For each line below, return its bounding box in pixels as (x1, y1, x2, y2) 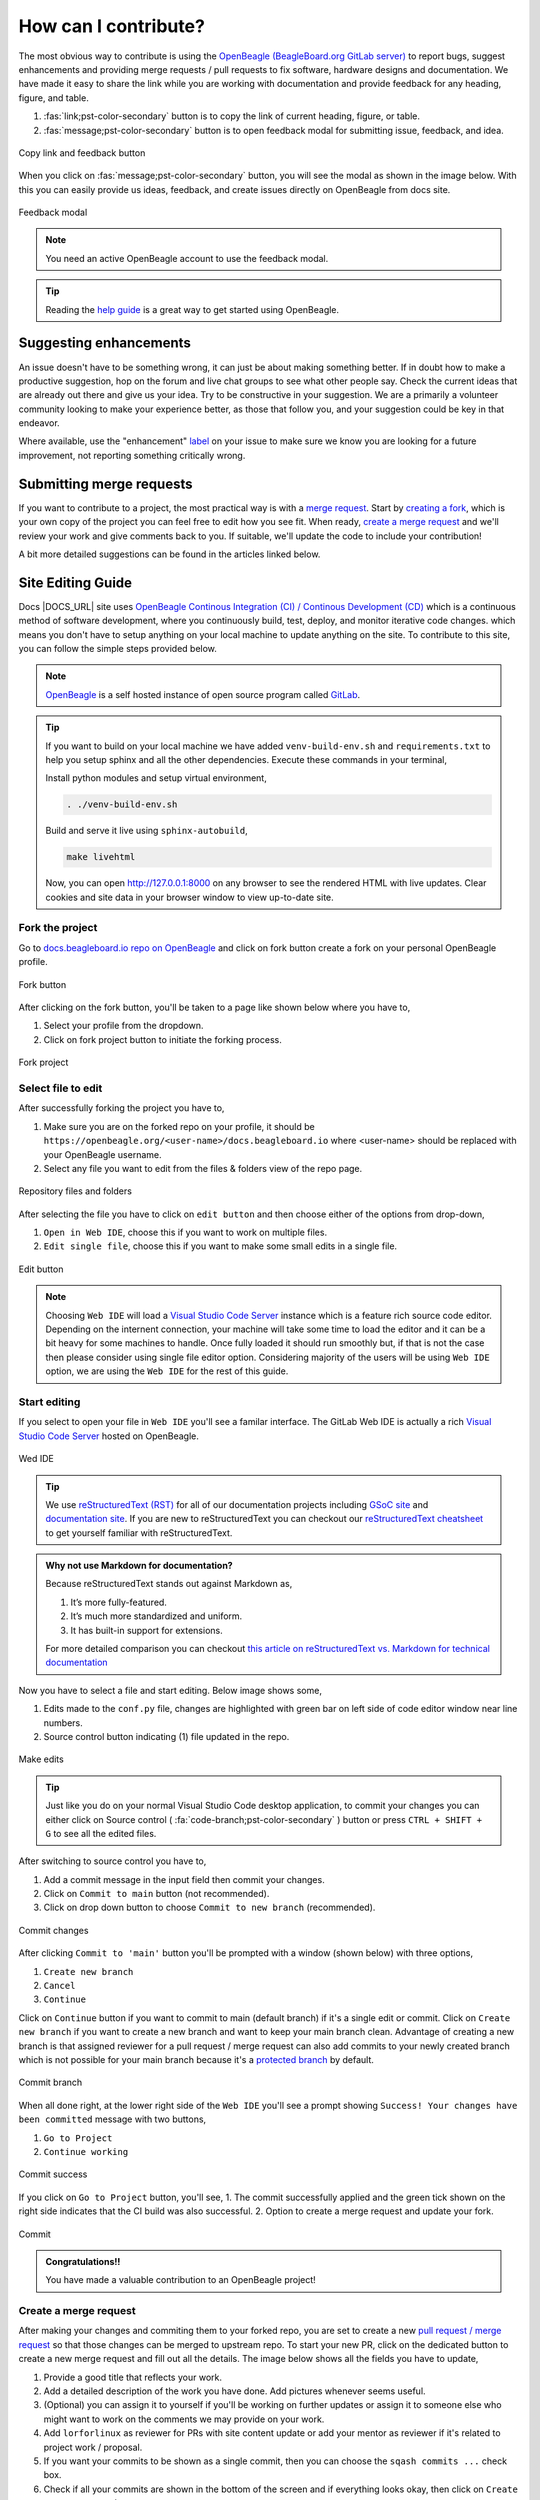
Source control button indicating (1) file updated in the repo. (43, 1730, 290, 1742)
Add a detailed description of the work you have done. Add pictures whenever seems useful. (43, 2385, 426, 2397)
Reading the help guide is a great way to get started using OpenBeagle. (45, 303, 340, 315)
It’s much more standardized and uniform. (70, 1610, 243, 1622)
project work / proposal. (43, 2441, 143, 2453)
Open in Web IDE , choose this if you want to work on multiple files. (43, 1226, 328, 1239)
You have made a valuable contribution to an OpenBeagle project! (45, 2274, 317, 2286)
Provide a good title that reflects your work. (43, 2371, 222, 2383)
